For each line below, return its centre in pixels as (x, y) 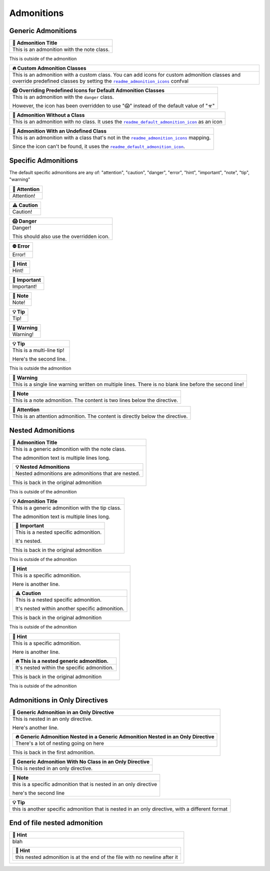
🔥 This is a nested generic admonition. (62, 661)
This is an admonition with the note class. (61, 50)
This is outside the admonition (40, 368)
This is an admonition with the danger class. (63, 97)
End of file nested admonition (56, 823)
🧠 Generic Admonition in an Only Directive (63, 712)
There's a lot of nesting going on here (60, 743)
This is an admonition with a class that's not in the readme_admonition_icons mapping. (111, 138)
